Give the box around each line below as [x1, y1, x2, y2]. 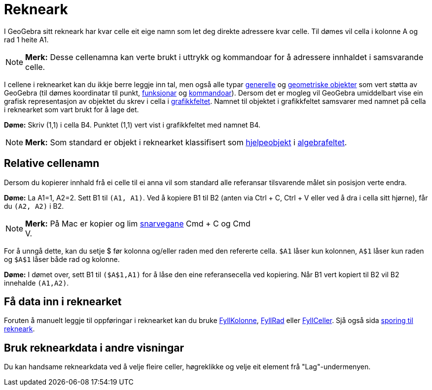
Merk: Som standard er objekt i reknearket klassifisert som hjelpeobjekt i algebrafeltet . [25, 137, 347, 147]
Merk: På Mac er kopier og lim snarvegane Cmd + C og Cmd [25, 218, 251, 228]
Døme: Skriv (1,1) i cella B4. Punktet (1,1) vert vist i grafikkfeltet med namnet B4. [4, 120, 261, 129]
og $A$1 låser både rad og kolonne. [4, 255, 120, 263]
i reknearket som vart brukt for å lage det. [4, 105, 139, 114]
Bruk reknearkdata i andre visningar [4, 341, 184, 354]
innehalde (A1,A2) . [4, 278, 69, 287]
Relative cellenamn [4, 157, 100, 170]
